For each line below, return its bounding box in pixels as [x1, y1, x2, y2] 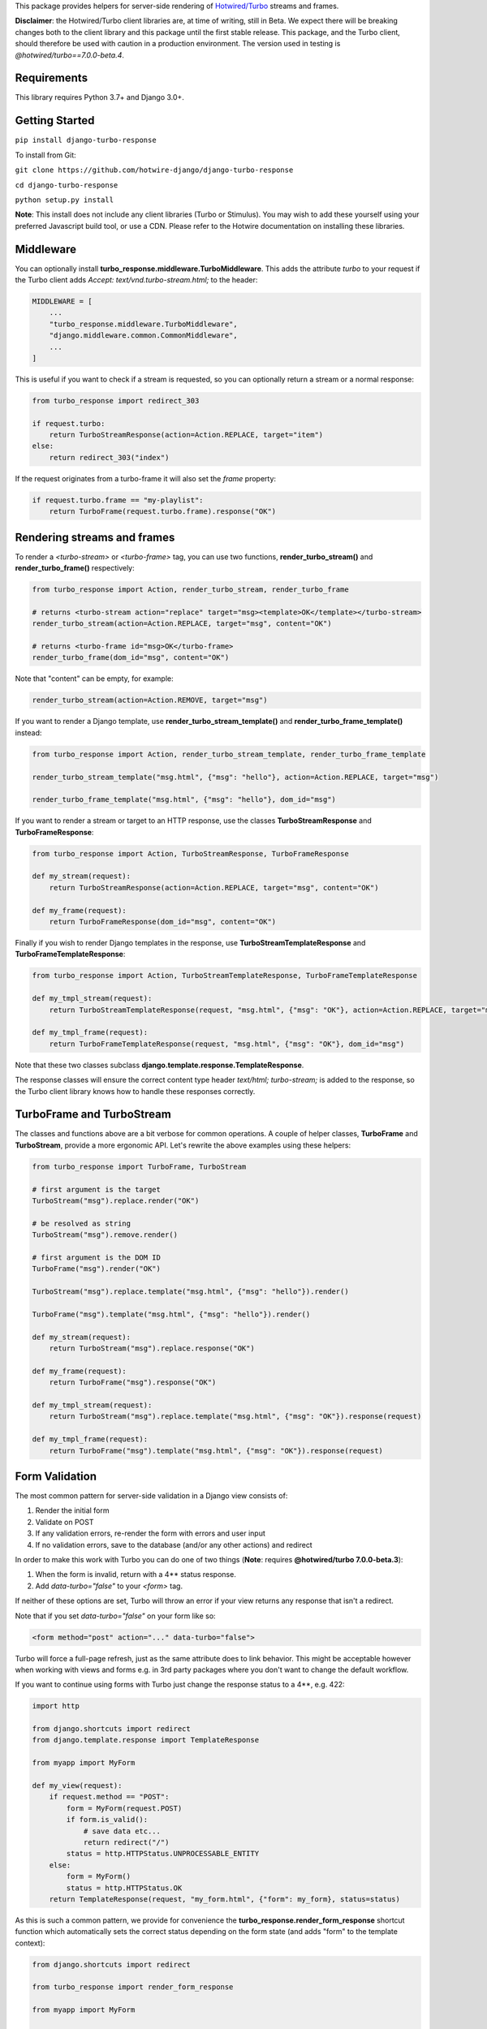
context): [15, 1938, 45, 1948]
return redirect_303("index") [49, 453, 170, 462]
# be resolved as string [32, 1218, 131, 1228]
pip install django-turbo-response [15, 136, 157, 145]
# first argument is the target [32, 1185, 162, 1194]
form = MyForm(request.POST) [66, 1803, 183, 1813]
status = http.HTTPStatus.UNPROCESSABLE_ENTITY [66, 1849, 260, 1859]
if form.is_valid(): [66, 1815, 149, 1824]
